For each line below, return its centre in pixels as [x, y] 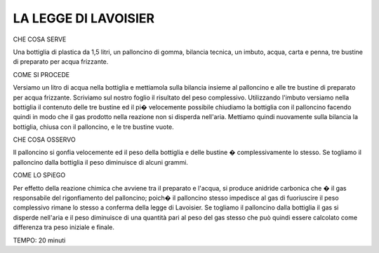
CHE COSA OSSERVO [45, 139]
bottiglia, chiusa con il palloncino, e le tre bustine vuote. [94, 127]
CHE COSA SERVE [40, 39]
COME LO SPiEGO [39, 175]
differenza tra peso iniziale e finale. [64, 227]
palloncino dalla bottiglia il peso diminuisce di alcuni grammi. [101, 162]
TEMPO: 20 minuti [39, 240]
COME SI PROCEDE [41, 74]
